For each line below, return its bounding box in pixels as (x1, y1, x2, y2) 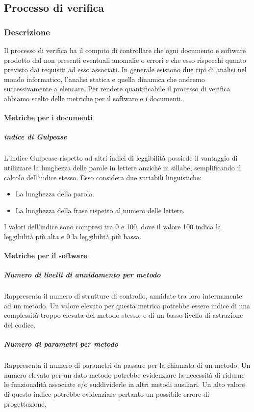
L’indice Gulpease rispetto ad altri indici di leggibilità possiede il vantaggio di (4, 153, 238, 163)
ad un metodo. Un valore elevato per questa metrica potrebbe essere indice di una (4, 300, 251, 310)
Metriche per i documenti (4, 112, 93, 123)
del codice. (4, 320, 36, 330)
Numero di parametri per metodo (4, 339, 119, 349)
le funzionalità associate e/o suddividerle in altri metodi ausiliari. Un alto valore (4, 379, 245, 389)
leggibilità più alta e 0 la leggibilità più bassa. (4, 231, 142, 241)
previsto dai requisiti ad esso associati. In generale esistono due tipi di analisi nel (4, 64, 247, 75)
